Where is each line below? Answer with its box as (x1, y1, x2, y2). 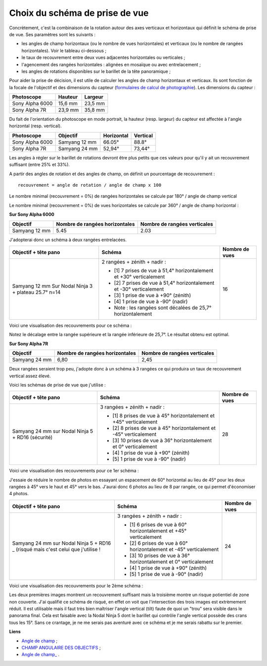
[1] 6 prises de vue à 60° (129, 521, 187, 528)
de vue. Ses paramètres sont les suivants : (9, 31, 96, 37)
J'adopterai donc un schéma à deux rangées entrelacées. (9, 237, 127, 243)
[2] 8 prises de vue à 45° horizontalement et (112, 425, 216, 432)
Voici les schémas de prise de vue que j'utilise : (9, 382, 106, 388)
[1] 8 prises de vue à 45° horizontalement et (112, 412, 215, 419)
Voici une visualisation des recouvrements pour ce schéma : (9, 322, 132, 328)
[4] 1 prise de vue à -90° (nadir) (114, 298, 188, 305)
